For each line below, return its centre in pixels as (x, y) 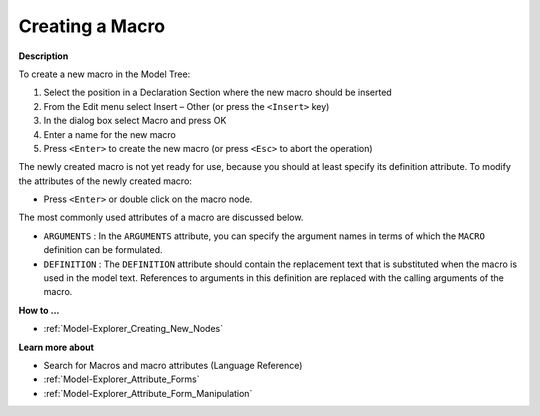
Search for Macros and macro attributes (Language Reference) (173, 365)
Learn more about (56, 347)
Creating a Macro (91, 26)
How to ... (39, 310)
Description (43, 56)
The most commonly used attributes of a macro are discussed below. (161, 217)
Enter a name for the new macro (110, 134)
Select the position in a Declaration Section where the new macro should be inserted (217, 92)
